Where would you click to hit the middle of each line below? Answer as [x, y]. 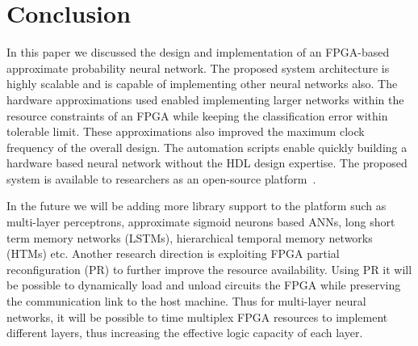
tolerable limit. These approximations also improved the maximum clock [186, 131]
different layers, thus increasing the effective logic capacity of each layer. [185, 333]
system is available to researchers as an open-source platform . [161, 178]
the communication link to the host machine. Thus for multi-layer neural [186, 301]
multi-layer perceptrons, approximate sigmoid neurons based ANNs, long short [201, 222]
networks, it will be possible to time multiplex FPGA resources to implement [197, 316]
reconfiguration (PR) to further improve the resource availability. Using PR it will [209, 269]
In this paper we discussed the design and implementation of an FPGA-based [198, 52]
